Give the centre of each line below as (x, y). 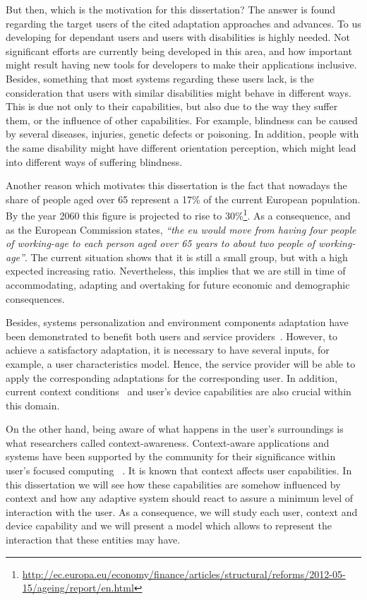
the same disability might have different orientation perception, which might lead (181, 147)
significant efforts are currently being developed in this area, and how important (179, 50)
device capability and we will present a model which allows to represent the (169, 526)
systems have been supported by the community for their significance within (171, 456)
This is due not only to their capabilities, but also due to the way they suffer (172, 106)
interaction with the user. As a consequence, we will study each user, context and (182, 511)
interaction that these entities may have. (93, 540)
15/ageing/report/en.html (78, 588)
